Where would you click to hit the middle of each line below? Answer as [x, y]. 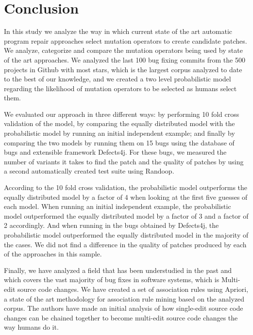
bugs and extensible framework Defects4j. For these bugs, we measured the [115, 152]
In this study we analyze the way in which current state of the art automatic [118, 31]
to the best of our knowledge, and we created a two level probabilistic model [118, 79]
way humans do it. [31, 327]
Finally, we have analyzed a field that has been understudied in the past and [118, 270]
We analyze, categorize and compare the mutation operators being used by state [123, 50]
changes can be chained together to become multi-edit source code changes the [121, 317]
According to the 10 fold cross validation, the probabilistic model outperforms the [126, 187]
